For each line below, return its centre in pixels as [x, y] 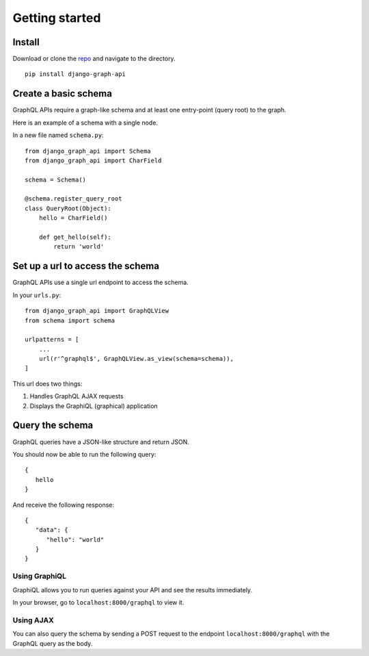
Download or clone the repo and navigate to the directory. [94, 59]
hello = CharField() [73, 218]
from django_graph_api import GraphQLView [97, 311]
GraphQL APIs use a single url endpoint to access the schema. [101, 282]
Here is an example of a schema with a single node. [85, 123]
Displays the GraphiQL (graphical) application [94, 406]
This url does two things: [47, 383]
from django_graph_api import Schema [88, 151]
